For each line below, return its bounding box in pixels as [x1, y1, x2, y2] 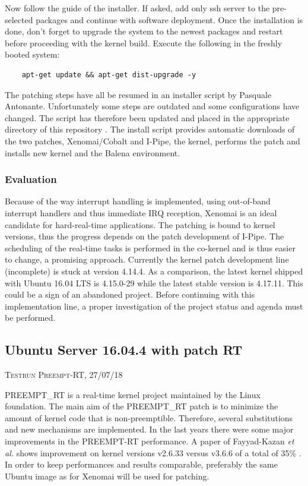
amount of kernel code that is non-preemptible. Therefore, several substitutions [5, 411, 293, 424]
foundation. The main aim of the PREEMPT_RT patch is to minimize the [5, 400, 278, 412]
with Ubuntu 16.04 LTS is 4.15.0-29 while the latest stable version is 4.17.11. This [5, 276, 303, 289]
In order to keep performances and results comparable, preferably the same [5, 458, 278, 471]
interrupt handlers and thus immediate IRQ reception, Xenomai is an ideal [5, 206, 277, 219]
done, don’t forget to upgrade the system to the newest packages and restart [5, 25, 283, 37]
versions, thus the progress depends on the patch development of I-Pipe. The [5, 230, 284, 242]
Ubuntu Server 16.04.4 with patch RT [5, 340, 243, 359]
